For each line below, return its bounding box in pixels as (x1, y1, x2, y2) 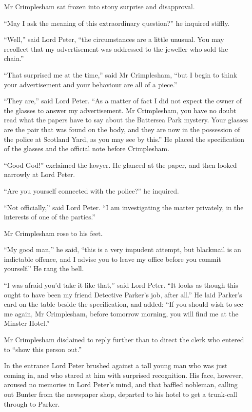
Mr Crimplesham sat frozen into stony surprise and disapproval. (4, 1, 195, 11)
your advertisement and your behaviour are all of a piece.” (4, 79, 177, 89)
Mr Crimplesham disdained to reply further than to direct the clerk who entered (4, 334, 244, 345)
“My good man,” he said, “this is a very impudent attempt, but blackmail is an (4, 244, 241, 255)
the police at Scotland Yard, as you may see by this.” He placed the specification (4, 134, 245, 144)
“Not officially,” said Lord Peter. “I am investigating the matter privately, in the (4, 202, 244, 212)
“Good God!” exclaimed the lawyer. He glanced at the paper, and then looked (4, 159, 237, 170)
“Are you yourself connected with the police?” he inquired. (4, 185, 179, 196)
